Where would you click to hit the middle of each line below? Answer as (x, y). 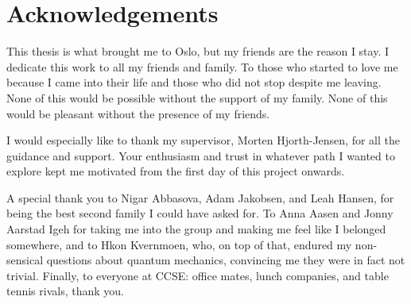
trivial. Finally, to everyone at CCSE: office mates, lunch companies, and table (198, 275)
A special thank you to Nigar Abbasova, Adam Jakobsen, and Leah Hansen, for (200, 197)
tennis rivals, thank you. (65, 291)
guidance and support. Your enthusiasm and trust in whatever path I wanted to (201, 155)
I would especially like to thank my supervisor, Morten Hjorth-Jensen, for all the (203, 140)
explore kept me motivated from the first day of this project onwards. (176, 171)
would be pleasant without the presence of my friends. (138, 113)
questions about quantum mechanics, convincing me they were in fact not (226, 260)
